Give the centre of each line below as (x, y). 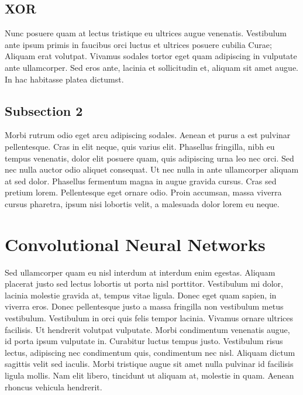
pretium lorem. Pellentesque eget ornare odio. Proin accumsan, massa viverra (143, 192)
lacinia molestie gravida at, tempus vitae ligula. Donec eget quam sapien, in (141, 295)
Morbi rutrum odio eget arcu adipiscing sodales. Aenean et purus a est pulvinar (148, 135)
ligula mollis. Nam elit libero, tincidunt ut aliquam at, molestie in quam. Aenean (149, 375)
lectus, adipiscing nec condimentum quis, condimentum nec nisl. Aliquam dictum (150, 352)
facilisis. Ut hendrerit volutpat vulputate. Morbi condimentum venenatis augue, (147, 329)
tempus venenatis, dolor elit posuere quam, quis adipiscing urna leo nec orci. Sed (149, 158)
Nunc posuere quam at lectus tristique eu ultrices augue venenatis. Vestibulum (146, 33)
